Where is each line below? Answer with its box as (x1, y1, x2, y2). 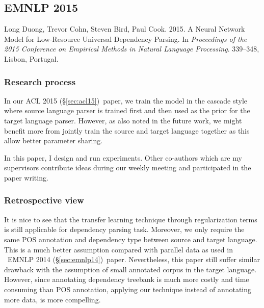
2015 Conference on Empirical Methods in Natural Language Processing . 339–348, (4, 43, 259, 54)
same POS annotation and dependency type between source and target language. (4, 234, 257, 244)
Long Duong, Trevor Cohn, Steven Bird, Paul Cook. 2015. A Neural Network (4, 23, 245, 34)
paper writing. (4, 172, 48, 183)
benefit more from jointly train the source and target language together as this (4, 125, 250, 136)
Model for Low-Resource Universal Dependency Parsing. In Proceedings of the (4, 33, 247, 44)
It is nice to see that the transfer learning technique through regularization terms (4, 214, 257, 224)
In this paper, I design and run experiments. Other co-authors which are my (4, 152, 242, 163)
